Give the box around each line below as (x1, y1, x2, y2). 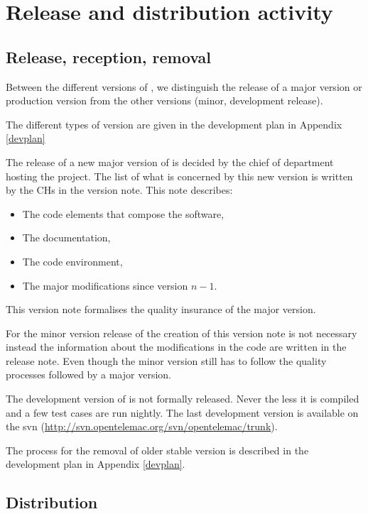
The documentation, (22, 230, 111, 245)
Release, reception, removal (6, 45, 211, 67)
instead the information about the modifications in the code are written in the (6, 339, 347, 354)
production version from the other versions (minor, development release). (6, 93, 323, 108)
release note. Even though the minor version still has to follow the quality (6, 353, 327, 368)
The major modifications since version (22, 278, 188, 292)
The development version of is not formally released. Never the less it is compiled (6, 391, 359, 406)
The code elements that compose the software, (22, 206, 224, 221)
